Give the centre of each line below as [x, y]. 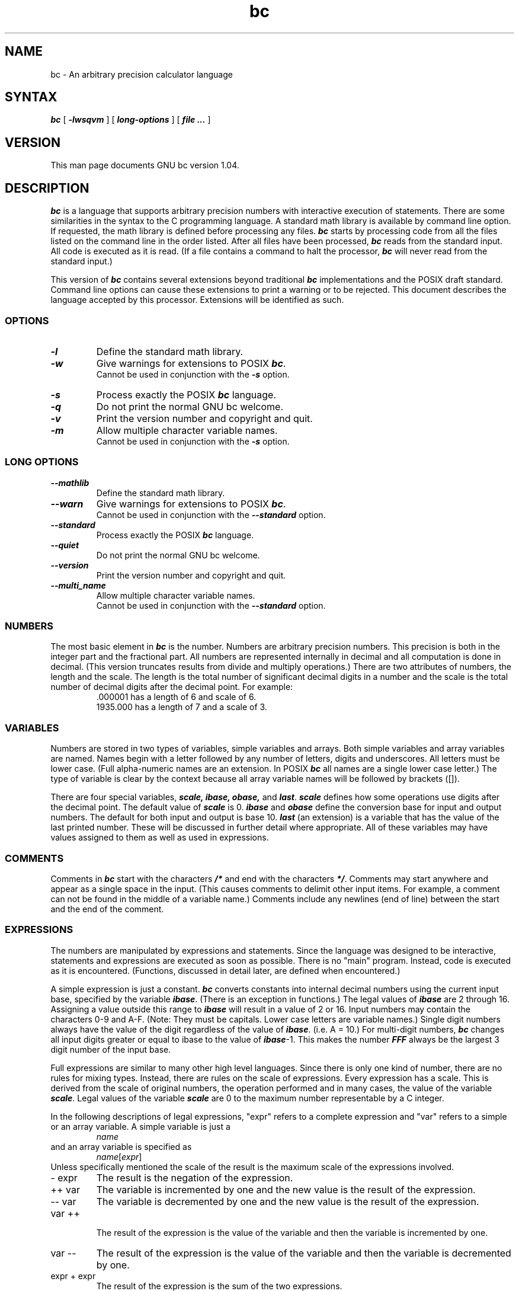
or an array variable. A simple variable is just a [140, 1126]
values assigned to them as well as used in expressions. [160, 838]
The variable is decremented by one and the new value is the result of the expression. [288, 1201]
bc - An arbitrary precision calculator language [142, 74]
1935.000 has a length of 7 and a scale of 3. [182, 707]
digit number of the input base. [111, 1049]
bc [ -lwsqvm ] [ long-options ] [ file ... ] [131, 120]
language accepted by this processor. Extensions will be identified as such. [197, 300]
